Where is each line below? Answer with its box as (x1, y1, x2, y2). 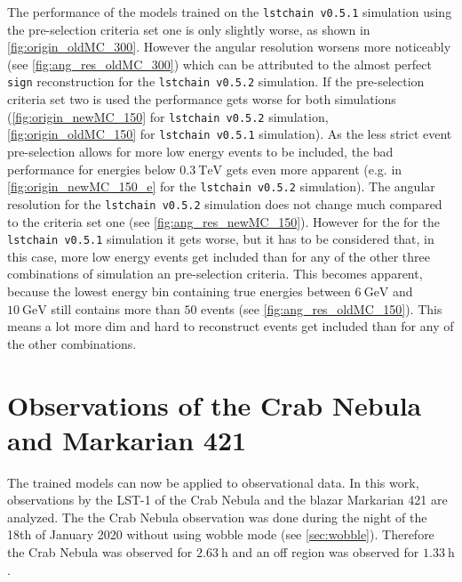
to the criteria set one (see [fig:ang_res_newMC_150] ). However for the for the (7, 212, 440, 230)
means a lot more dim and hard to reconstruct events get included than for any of (7, 317, 454, 335)
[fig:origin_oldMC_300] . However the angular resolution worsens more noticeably (7, 37, 451, 56)
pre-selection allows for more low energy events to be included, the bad (7, 142, 394, 160)
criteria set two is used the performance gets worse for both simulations (7, 90, 396, 109)
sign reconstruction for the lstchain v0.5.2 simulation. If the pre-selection (7, 72, 425, 91)
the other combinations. (7, 334, 137, 352)
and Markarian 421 (7, 421, 247, 457)
